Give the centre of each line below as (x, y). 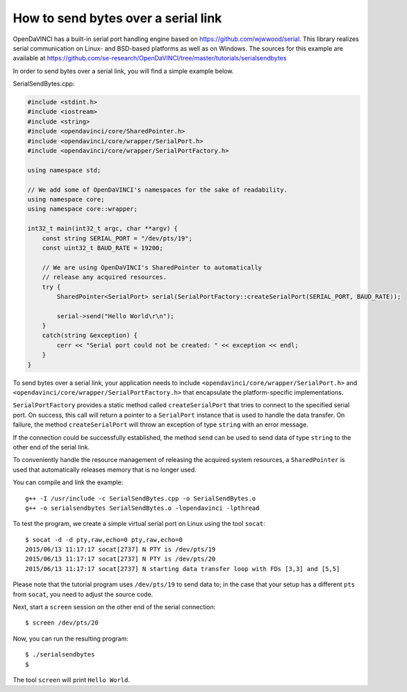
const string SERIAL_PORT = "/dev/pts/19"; (117, 238)
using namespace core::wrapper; (83, 209)
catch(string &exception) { (90, 336)
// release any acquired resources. (104, 277)
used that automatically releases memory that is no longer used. (105, 470)
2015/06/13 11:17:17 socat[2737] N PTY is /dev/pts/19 (121, 550)
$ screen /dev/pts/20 (62, 623)
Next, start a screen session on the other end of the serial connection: (114, 607)
